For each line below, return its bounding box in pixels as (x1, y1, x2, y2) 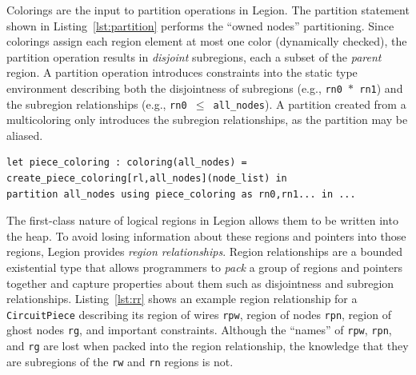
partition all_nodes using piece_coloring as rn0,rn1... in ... (6, 188, 356, 200)
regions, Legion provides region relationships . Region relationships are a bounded (6, 243, 403, 260)
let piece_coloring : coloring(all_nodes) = (6, 157, 247, 169)
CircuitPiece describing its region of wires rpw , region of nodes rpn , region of (6, 305, 391, 322)
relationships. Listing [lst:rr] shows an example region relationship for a (6, 290, 358, 307)
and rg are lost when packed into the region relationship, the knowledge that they (6, 337, 409, 354)
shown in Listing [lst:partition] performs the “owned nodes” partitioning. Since (6, 17, 394, 34)
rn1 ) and (359, 79, 403, 96)
